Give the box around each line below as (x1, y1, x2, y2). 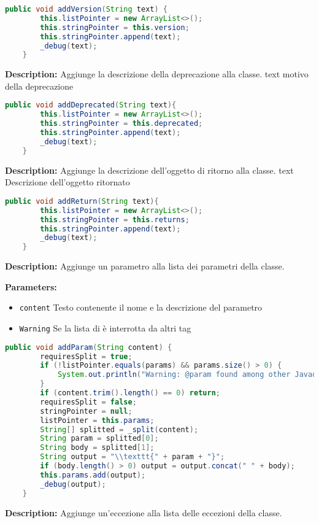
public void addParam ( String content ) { (5, 343, 172, 352)
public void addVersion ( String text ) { (5, 5, 167, 14)
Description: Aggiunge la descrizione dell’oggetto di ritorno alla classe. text (5, 163, 294, 176)
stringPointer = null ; (40, 406, 133, 416)
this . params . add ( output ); (40, 470, 146, 479)
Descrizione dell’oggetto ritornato (5, 176, 130, 188)
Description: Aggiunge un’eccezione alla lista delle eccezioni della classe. (5, 506, 282, 519)
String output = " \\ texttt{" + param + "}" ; (40, 452, 225, 462)
